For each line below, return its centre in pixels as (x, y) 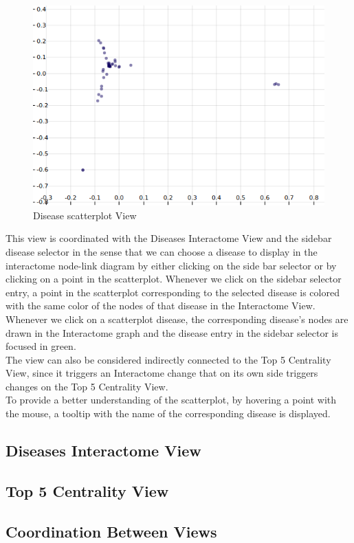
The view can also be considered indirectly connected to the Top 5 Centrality (168, 359)
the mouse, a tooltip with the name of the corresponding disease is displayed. (168, 413)
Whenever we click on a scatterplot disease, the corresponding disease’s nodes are (177, 319)
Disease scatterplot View (85, 215)
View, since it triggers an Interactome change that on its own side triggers (162, 373)
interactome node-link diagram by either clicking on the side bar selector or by (171, 265)
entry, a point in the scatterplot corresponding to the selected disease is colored (173, 292)
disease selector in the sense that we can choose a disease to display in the (162, 251)
